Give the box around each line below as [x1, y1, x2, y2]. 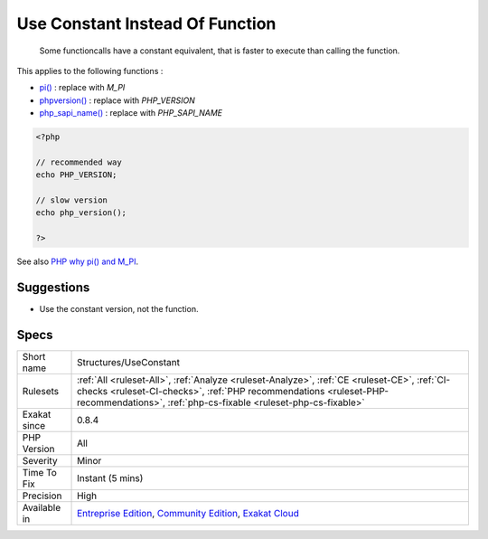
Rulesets [22, 385, 59, 398]
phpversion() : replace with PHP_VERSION [39, 95, 196, 106]
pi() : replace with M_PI [39, 82, 126, 93]
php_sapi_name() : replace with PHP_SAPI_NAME [39, 108, 223, 118]
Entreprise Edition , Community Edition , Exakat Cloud [77, 507, 300, 520]
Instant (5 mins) [77, 472, 144, 485]
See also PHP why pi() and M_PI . [16, 256, 139, 267]
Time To [22, 467, 58, 479]
